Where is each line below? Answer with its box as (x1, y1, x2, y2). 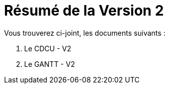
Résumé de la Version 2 (4, 2, 164, 19)
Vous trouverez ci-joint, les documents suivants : (4, 28, 165, 37)
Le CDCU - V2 (24, 44, 71, 53)
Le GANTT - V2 (24, 59, 75, 68)
